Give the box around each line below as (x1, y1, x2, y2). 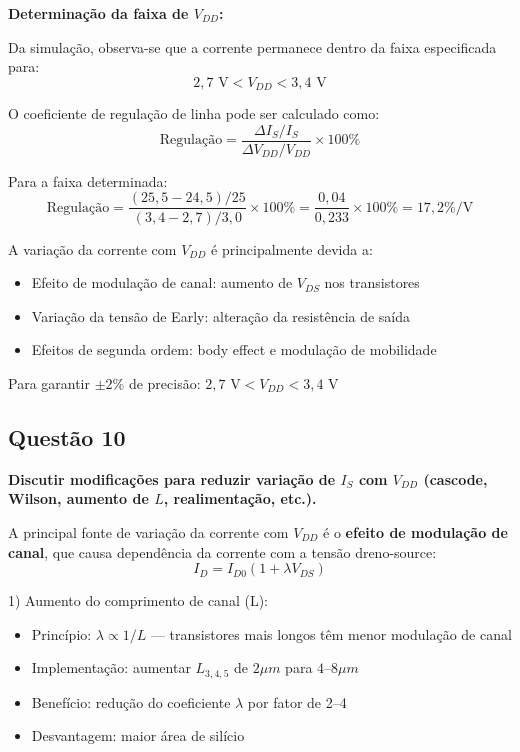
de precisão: (128, 372, 201, 393)
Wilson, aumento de (8, 488, 149, 509)
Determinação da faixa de (8, 3, 189, 23)
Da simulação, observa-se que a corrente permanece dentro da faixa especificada (8, 36, 497, 57)
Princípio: (31, 623, 92, 644)
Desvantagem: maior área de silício (31, 725, 245, 746)
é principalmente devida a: (211, 238, 373, 259)
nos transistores (324, 272, 420, 293)
